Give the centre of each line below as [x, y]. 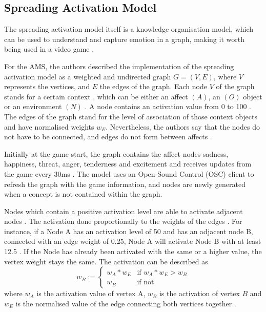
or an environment [33, 106]
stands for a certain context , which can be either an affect [96, 96]
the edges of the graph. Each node [153, 86]
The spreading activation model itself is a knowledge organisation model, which [129, 29]
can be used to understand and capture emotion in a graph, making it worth [124, 39]
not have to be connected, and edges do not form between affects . [108, 137]
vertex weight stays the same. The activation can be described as [106, 261]
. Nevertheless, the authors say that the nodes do [183, 126]
